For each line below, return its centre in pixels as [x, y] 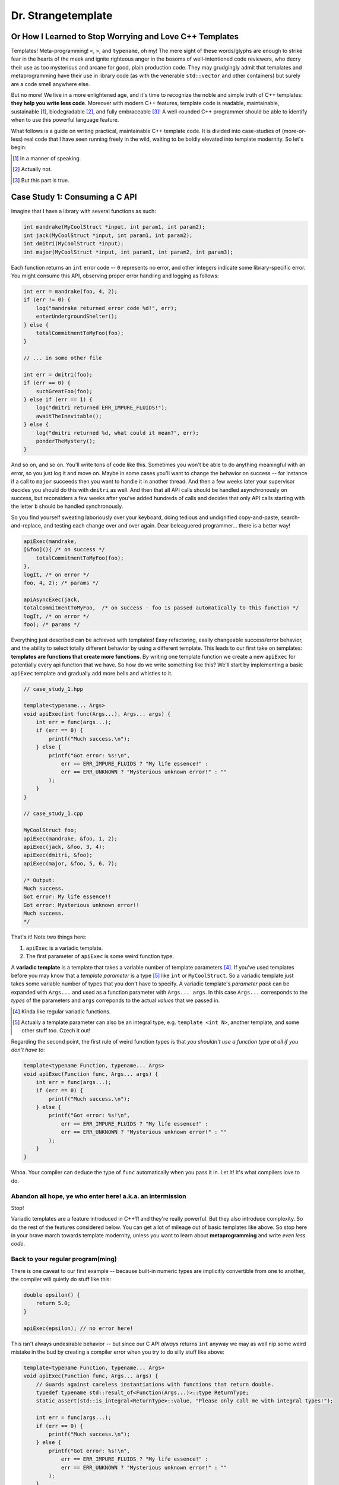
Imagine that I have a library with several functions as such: [84, 211]
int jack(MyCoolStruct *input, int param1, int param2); [108, 235]
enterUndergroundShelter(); [77, 317]
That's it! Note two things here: [49, 937]
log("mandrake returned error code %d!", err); [107, 308]
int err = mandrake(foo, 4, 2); [71, 291]
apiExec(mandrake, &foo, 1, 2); [71, 838]
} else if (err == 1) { [58, 400]
